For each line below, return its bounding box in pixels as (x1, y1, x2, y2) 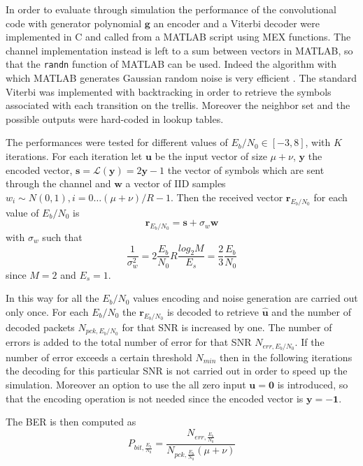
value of (6, 205, 39, 219)
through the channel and (6, 176, 111, 191)
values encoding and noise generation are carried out (133, 291, 358, 305)
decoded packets (6, 319, 75, 334)
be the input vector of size (155, 149, 267, 163)
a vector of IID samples (125, 176, 226, 191)
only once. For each (6, 305, 89, 319)
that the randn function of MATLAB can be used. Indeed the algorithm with (6, 57, 337, 71)
